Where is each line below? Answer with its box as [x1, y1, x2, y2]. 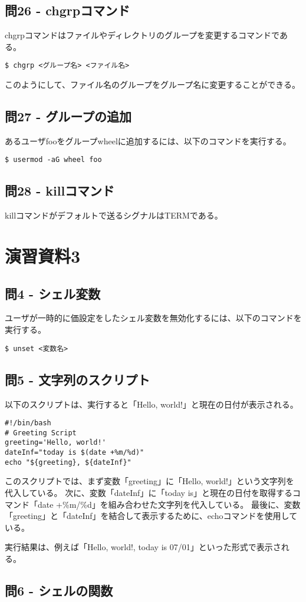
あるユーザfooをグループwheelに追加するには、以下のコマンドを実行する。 [5, 134, 291, 147]
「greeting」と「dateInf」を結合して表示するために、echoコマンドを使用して [5, 510, 298, 522]
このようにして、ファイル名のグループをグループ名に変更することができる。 [5, 78, 300, 91]
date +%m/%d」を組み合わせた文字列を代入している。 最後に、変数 [37, 498, 301, 510]
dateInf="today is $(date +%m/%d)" [5, 448, 144, 457]
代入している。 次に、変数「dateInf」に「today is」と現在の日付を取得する [5, 486, 293, 498]
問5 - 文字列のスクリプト [5, 370, 150, 388]
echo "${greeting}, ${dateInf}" [5, 458, 131, 467]
